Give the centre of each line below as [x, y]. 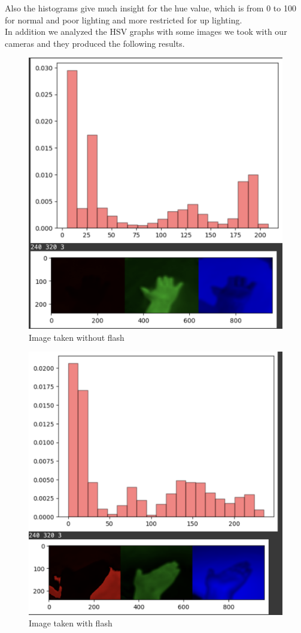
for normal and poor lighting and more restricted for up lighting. [124, 19]
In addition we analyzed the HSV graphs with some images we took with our [146, 31]
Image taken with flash [71, 623]
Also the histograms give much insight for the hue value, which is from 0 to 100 [150, 8]
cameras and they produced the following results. [95, 43]
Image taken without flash [77, 337]
